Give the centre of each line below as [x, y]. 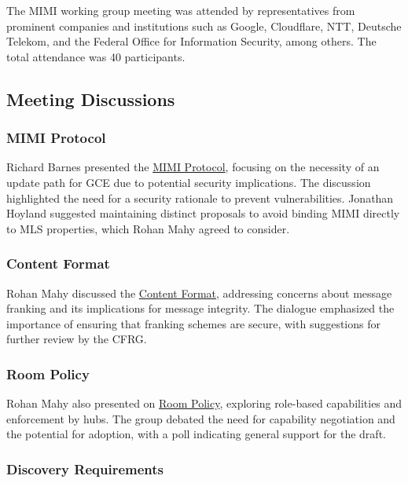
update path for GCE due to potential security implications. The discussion [189, 182]
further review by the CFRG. [77, 339]
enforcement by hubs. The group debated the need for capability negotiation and [201, 418]
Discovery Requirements [85, 468]
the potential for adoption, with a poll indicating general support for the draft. [196, 434]
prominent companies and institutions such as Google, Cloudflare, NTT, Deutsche [204, 26]
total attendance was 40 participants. [96, 56]
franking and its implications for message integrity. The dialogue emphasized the [200, 308]
